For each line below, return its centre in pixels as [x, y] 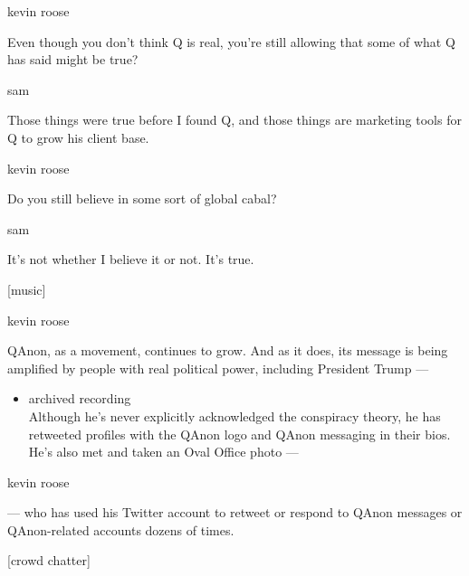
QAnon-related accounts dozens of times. [121, 529]
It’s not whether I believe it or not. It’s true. [131, 259]
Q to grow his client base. [78, 137]
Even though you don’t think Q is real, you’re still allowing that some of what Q [231, 41]
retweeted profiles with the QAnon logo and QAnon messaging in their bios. [239, 434]
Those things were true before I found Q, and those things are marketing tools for [234, 120]
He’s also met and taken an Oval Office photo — [163, 452]
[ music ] [27, 289]
